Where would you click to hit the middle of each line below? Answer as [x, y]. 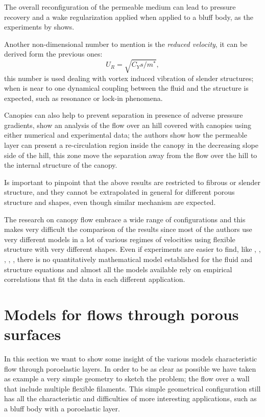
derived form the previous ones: [53, 54]
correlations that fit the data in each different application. [95, 279]
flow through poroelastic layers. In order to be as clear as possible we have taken [130, 368]
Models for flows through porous [122, 314]
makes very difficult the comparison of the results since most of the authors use [128, 229]
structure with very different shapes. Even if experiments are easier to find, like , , [132, 249]
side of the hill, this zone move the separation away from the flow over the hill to [131, 155]
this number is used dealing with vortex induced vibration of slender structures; [129, 78]
